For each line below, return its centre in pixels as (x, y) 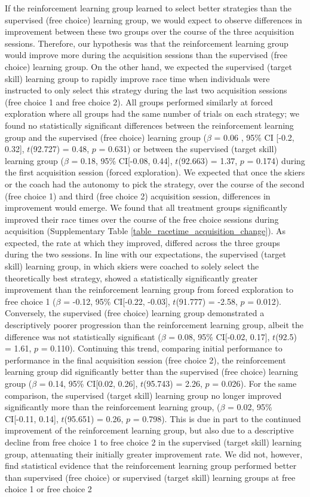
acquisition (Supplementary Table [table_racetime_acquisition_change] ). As (145, 231)
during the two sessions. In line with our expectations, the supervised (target (145, 254)
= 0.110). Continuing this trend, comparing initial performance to (162, 348)
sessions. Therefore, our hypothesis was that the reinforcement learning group (147, 43)
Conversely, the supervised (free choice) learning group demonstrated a (135, 313)
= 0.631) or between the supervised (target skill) (188, 149)
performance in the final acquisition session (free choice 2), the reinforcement (145, 360)
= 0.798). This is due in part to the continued (217, 418)
